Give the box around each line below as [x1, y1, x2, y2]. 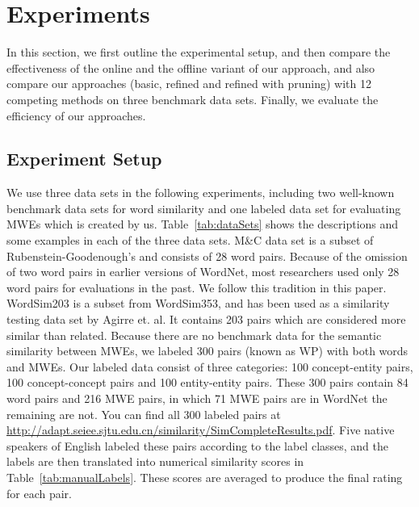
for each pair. [6, 484, 72, 501]
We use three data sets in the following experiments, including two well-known [6, 184, 395, 201]
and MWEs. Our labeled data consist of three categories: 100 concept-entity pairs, [6, 358, 413, 375]
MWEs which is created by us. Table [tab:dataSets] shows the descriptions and [6, 216, 399, 233]
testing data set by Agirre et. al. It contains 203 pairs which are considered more [6, 311, 406, 328]
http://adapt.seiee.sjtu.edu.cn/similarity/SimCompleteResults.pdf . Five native [6, 421, 395, 438]
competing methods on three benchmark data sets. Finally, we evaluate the [6, 90, 379, 107]
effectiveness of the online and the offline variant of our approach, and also [6, 59, 375, 76]
